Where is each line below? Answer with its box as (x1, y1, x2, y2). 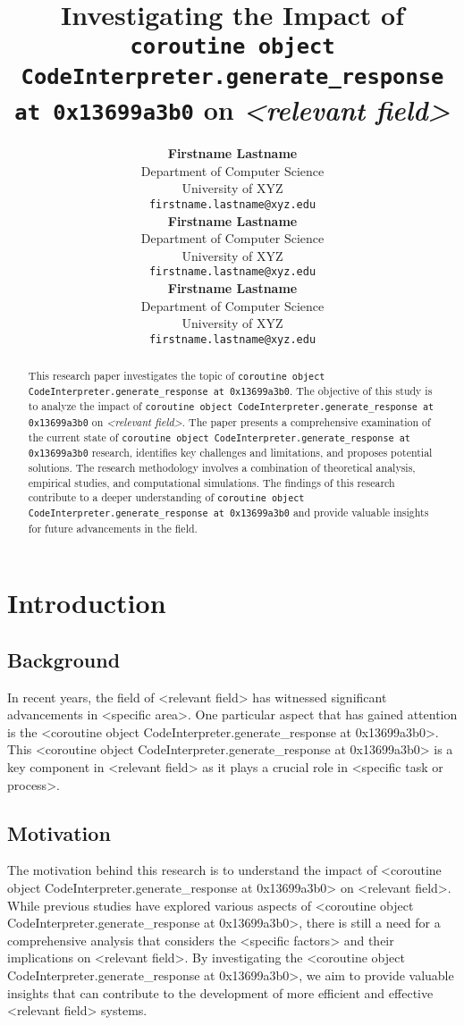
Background (7, 645, 121, 673)
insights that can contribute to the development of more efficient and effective (7, 983, 434, 1002)
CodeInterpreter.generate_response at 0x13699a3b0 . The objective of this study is (28, 383, 433, 399)
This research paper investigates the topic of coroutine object (28, 368, 325, 383)
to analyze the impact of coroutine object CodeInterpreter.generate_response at (28, 399, 434, 414)
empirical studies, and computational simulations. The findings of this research (28, 475, 395, 490)
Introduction (7, 584, 166, 621)
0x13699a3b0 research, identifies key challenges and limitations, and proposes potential (28, 444, 433, 459)
